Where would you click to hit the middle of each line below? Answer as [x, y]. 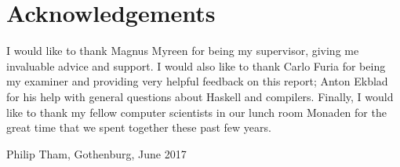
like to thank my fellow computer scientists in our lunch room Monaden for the [196, 112]
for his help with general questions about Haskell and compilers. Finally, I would [200, 96]
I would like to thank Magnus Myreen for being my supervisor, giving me [183, 51]
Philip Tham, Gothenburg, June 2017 [96, 153]
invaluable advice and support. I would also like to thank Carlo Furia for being [196, 65]
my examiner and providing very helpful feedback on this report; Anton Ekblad [197, 81]
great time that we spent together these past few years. [139, 127]
